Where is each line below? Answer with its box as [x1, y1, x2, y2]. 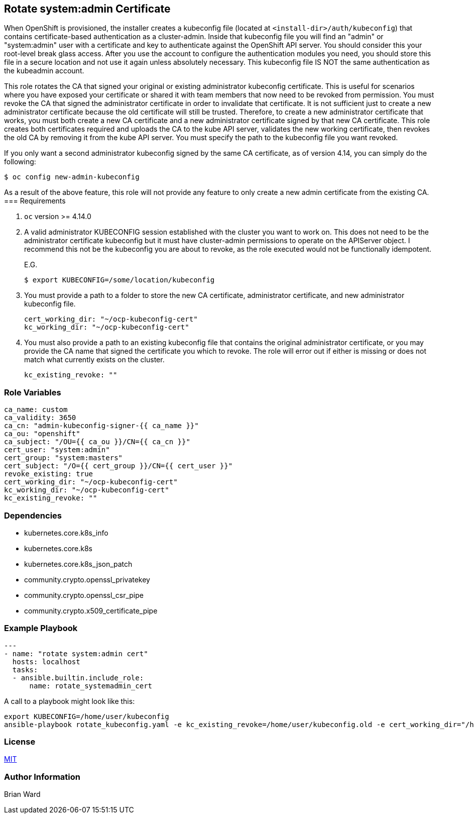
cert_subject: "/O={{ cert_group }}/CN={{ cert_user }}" [4, 462, 233, 470]
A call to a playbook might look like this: [4, 696, 135, 705]
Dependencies [4, 510, 62, 521]
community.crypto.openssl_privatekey [24, 575, 150, 584]
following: [4, 157, 36, 166]
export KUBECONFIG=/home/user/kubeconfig [4, 712, 169, 721]
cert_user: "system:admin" [4, 446, 110, 454]
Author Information [4, 771, 81, 782]
